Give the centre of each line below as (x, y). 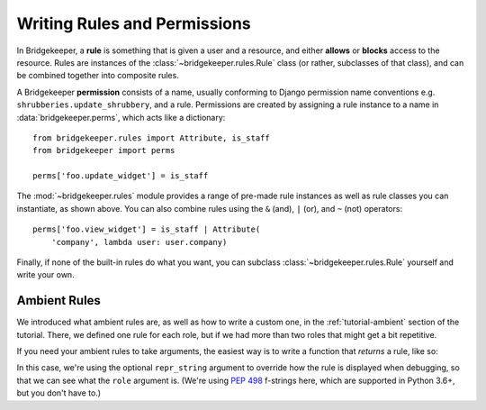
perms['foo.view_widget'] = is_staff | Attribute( (147, 229)
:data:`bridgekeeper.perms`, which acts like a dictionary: (121, 117)
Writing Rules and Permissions (134, 23)
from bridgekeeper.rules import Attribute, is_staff (151, 138)
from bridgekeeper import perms (104, 150)
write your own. (46, 275)
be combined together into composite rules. (98, 76)
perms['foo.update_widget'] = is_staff (121, 176)
